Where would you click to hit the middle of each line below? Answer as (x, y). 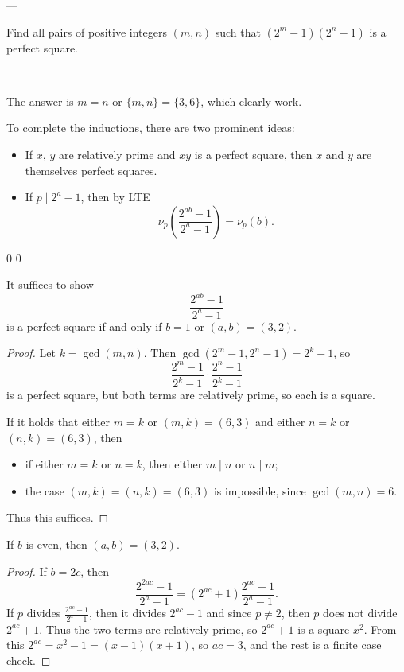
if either (44, 464)
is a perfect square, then (253, 154)
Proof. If (27, 571)
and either (280, 421)
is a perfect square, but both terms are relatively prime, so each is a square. (191, 395)
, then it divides (128, 612)
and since (229, 612)
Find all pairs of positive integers (87, 31)
